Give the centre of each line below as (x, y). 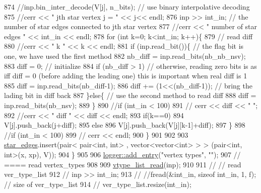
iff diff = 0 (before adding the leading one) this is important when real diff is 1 (126, 76)
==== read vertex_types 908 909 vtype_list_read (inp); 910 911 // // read (123, 164)
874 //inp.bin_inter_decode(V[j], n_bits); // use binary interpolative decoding (127, 7)
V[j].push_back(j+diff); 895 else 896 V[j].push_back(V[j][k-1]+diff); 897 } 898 (125, 125)
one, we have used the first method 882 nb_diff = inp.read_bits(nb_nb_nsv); (125, 56)
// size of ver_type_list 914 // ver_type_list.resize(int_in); (98, 184)
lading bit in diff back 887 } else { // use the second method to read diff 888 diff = (130, 95)
